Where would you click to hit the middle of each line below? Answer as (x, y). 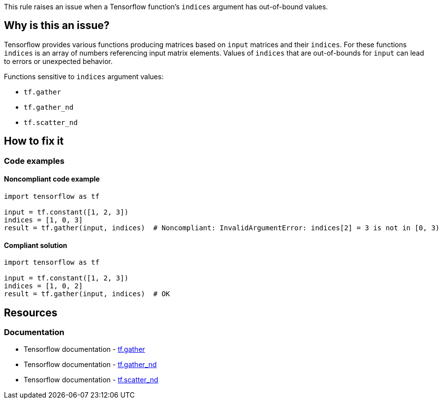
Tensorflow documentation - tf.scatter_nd (91, 380)
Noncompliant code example (52, 179)
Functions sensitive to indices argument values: (84, 76)
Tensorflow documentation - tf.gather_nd (90, 365)
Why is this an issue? (57, 26)
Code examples (34, 161)
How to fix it (34, 141)
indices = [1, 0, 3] (44, 220)
